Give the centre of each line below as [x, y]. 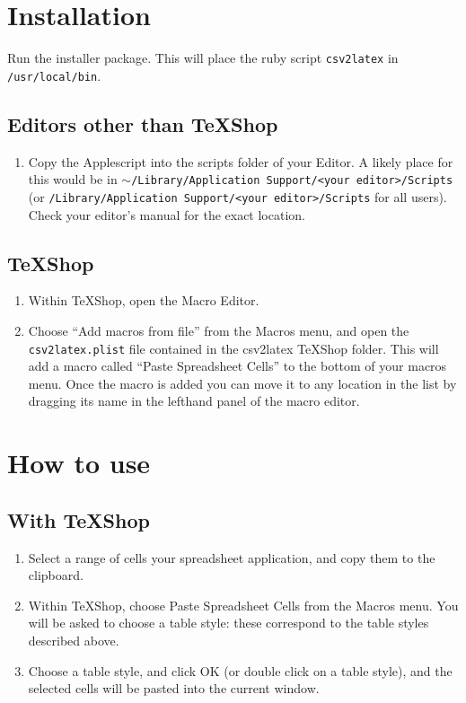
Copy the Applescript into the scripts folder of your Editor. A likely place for [241, 161]
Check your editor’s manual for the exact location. [167, 214]
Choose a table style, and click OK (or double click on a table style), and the [240, 670]
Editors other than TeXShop [143, 123]
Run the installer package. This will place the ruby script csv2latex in [203, 58]
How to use [79, 463]
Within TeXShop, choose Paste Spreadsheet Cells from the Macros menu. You [243, 605]
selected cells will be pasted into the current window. [174, 688]
